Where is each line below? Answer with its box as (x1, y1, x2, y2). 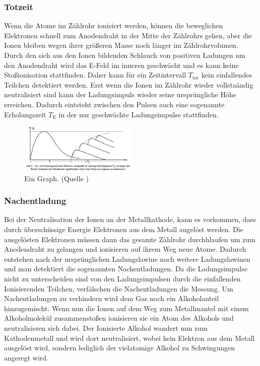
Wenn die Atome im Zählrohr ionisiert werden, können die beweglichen (4, 20, 223, 31)
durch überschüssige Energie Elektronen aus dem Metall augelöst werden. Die (4, 224, 243, 234)
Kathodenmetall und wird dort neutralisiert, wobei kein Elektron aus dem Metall (4, 332, 255, 343)
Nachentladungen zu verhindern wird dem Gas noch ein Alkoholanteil (4, 293, 219, 304)
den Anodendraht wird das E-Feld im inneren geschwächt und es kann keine (4, 59, 239, 70)
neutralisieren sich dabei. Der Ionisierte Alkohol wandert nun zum (4, 322, 208, 333)
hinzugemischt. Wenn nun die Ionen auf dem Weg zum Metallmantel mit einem (4, 303, 249, 313)
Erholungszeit (4, 109, 46, 119)
